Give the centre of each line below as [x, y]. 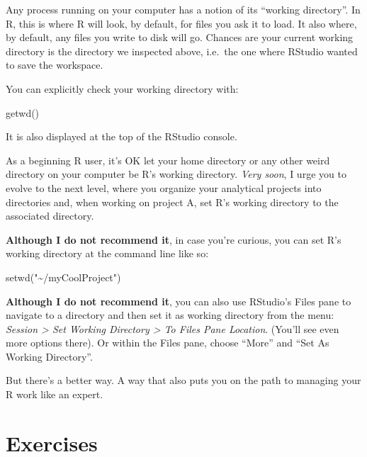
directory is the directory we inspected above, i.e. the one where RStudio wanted [182, 51]
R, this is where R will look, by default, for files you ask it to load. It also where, [181, 23]
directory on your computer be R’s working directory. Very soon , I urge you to [176, 174]
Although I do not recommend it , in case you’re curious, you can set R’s [174, 239]
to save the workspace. [55, 65]
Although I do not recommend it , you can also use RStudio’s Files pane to [179, 301]
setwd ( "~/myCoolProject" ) [63, 277]
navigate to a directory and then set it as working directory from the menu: [170, 315]
